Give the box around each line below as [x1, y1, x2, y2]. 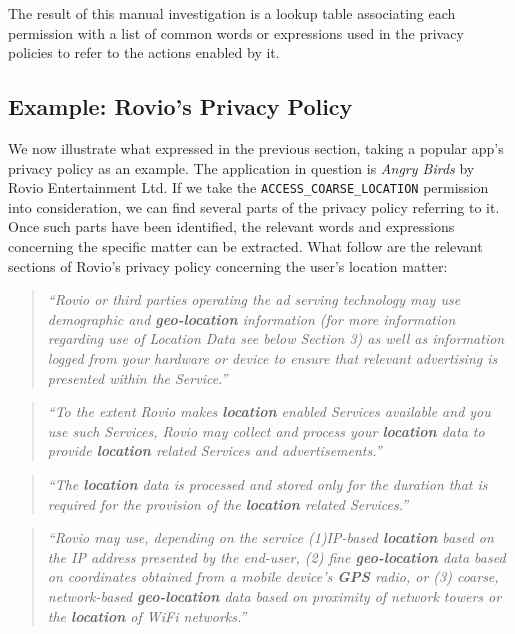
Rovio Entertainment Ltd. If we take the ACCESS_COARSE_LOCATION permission [8, 177, 489, 198]
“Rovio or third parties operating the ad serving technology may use [47, 289, 461, 310]
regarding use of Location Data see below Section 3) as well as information [47, 328, 505, 349]
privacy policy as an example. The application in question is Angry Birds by [8, 157, 475, 178]
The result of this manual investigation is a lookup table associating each [8, 3, 456, 23]
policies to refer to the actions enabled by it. [8, 42, 280, 63]
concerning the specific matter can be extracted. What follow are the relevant [8, 236, 483, 257]
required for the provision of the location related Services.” [47, 493, 409, 514]
